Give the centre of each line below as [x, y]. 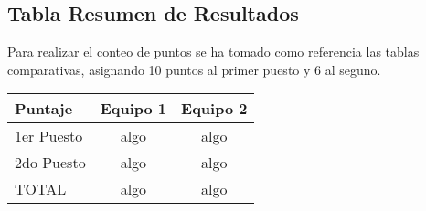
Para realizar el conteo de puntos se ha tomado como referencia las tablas [213, 52]
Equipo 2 [214, 109]
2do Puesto [50, 163]
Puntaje [44, 109]
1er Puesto [49, 136]
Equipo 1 [133, 109]
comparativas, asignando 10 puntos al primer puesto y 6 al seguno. [194, 69]
